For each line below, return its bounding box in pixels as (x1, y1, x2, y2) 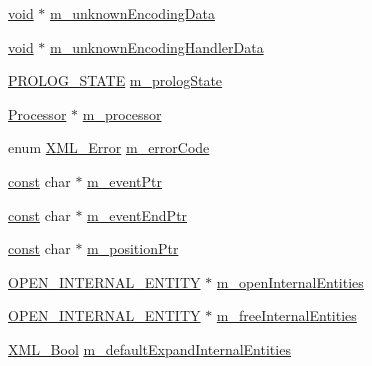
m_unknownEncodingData (50, 3, 215, 23)
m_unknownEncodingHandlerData (50, 36, 264, 57)
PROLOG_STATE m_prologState (8, 70, 223, 91)
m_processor (82, 103, 162, 124)
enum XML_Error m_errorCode (8, 137, 210, 158)
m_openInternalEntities (216, 271, 364, 292)
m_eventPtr (87, 170, 162, 191)
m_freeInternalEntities (216, 305, 357, 326)
